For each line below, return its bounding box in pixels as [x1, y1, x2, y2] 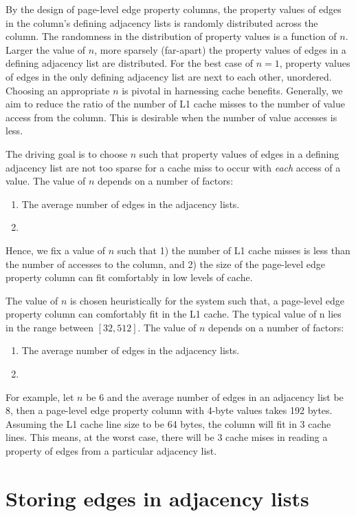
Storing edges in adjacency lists [5, 484, 309, 512]
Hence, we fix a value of [5, 242, 106, 257]
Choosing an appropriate [5, 83, 110, 97]
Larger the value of [5, 42, 86, 56]
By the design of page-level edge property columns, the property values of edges [5, 2, 342, 16]
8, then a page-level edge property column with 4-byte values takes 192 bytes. [5, 403, 333, 417]
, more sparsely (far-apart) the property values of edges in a [94, 42, 346, 56]
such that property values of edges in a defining [139, 146, 340, 161]
